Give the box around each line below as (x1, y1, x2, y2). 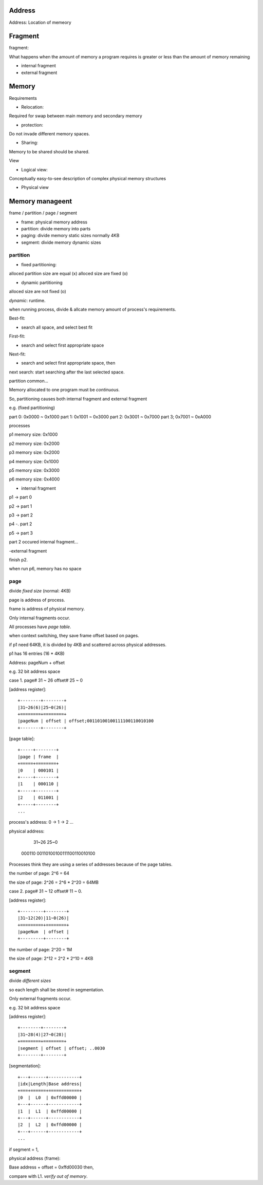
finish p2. (9, 556, 28, 562)
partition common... (9, 378, 49, 384)
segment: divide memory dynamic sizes (21, 239, 101, 245)
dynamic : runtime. (9, 297, 46, 303)
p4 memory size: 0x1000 (9, 458, 59, 464)
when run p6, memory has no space (9, 566, 82, 572)
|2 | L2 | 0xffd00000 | (18, 1122, 82, 1128)
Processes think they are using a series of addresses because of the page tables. (9, 861, 173, 867)
